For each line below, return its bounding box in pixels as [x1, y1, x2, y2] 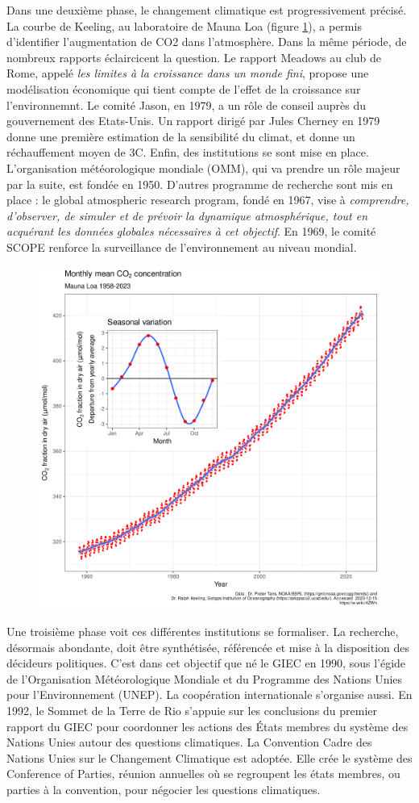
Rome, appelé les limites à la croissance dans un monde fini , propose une [6, 65, 369, 82]
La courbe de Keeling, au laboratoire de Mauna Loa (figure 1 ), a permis [6, 17, 362, 34]
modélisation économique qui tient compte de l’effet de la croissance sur [6, 80, 361, 97]
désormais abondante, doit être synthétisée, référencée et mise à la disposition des [6, 638, 410, 655]
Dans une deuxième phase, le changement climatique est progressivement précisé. [6, 2, 407, 18]
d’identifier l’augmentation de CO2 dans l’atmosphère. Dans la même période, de [6, 33, 407, 50]
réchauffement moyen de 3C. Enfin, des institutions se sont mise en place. [6, 144, 369, 161]
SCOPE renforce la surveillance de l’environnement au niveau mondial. [6, 238, 357, 255]
